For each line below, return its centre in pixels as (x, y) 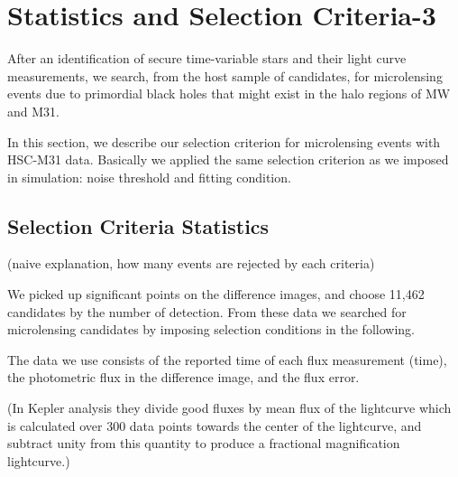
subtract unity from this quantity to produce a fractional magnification (204, 443)
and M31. (33, 111)
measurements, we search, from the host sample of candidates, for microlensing (225, 75)
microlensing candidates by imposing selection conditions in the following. (211, 329)
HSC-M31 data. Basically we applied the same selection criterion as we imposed (228, 159)
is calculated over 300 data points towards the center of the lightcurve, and (215, 425)
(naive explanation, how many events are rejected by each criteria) (191, 263)
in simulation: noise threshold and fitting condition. (149, 177)
